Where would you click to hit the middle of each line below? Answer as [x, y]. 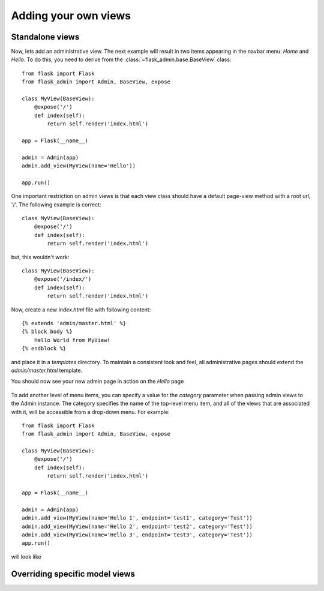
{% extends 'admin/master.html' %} [74, 323]
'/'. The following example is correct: [56, 205]
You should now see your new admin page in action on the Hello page [97, 382]
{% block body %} [47, 332]
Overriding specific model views [73, 574]
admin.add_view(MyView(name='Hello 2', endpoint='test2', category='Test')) [137, 526]
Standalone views [45, 37]
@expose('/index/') [63, 279]
